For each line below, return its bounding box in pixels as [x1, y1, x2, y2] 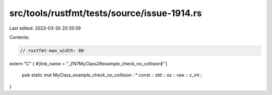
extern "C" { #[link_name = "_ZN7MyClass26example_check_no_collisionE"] [9, 60, 167, 66]
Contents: [9, 34, 30, 40]
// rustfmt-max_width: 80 [20, 48, 84, 53]
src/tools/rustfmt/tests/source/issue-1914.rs [9, 8, 202, 19]
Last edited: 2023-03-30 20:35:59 [9, 25, 81, 31]
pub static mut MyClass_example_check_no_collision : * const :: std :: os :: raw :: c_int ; [22, 72, 202, 78]
